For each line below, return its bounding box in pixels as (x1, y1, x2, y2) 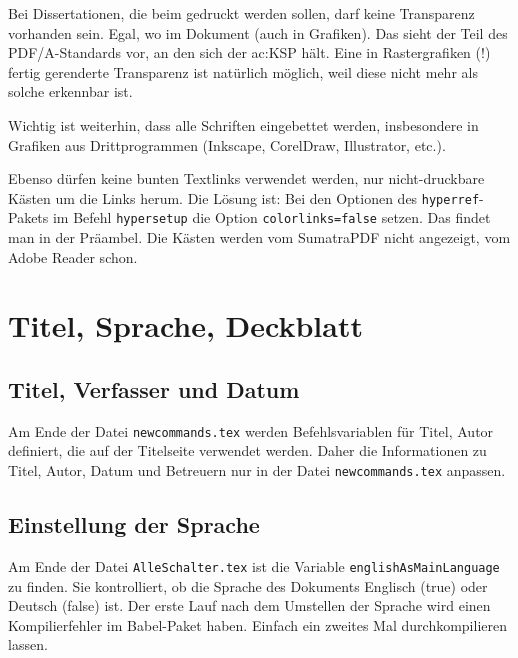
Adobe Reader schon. (8, 246, 138, 267)
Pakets (8, 207, 49, 228)
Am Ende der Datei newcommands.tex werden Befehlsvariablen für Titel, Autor (8, 420, 494, 441)
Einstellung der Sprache (8, 509, 260, 540)
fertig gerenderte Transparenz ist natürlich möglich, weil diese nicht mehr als (8, 61, 478, 82)
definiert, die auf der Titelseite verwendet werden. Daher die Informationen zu (8, 440, 487, 461)
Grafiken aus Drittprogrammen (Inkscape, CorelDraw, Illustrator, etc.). (8, 134, 446, 155)
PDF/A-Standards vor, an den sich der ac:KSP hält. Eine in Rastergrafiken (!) (8, 42, 491, 63)
